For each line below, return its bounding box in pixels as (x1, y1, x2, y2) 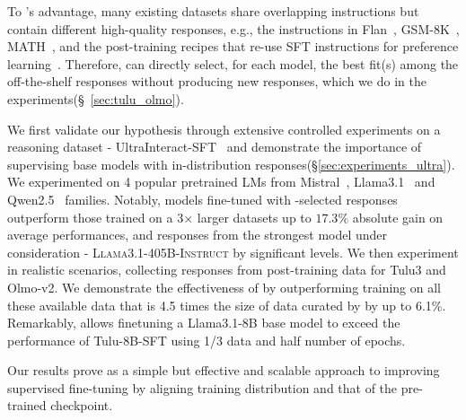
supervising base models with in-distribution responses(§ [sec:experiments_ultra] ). (7, 154, 455, 173)
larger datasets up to (197, 207, 312, 226)
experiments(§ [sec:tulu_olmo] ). (7, 89, 184, 108)
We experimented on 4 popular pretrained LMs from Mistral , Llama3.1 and (7, 172, 435, 191)
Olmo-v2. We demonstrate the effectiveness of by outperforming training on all (7, 277, 441, 296)
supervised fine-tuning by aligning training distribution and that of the (7, 378, 398, 397)
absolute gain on (352, 207, 444, 226)
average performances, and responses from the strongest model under (7, 225, 388, 244)
